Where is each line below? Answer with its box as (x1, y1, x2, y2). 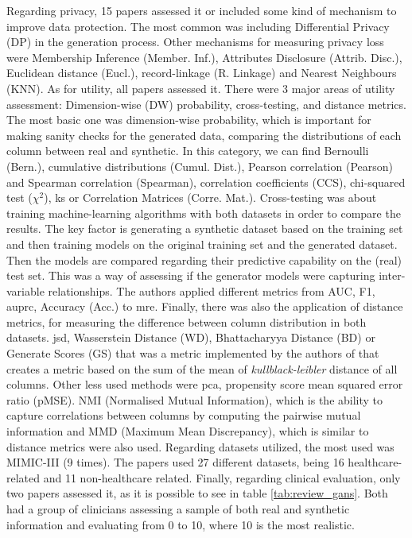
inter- (379, 267, 406, 284)
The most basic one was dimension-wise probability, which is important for (6, 111, 371, 128)
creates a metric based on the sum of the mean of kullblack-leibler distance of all (6, 360, 398, 377)
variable (6, 282, 45, 299)
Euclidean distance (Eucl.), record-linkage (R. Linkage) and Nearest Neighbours (6, 64, 397, 81)
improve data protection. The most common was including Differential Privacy (6, 17, 390, 34)
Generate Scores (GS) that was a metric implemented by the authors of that (6, 345, 379, 362)
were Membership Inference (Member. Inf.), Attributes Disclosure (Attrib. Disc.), (6, 48, 402, 65)
